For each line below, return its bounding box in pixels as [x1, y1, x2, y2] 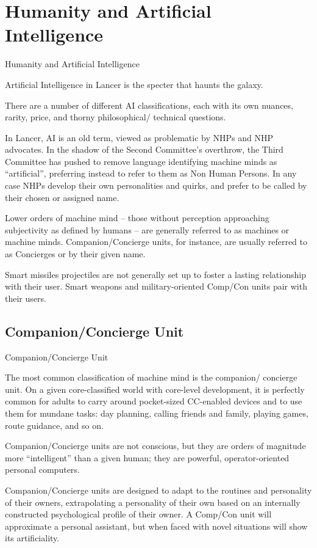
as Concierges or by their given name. [5, 247, 146, 260]
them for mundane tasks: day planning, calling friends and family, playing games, [5, 406, 308, 419]
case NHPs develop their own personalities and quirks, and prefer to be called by [5, 179, 307, 192]
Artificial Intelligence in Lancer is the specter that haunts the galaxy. [5, 78, 263, 90]
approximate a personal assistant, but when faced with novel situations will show [5, 519, 308, 532]
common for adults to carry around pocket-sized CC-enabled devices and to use [5, 395, 302, 407]
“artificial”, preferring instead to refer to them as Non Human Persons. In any [5, 167, 297, 180]
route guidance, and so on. [5, 418, 104, 431]
